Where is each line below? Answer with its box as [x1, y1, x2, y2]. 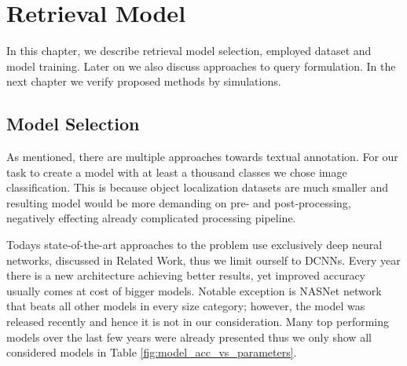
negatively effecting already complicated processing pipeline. [6, 210, 296, 226]
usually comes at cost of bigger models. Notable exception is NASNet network [6, 282, 382, 298]
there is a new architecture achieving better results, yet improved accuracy [6, 267, 366, 284]
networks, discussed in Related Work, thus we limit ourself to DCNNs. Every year [6, 251, 401, 268]
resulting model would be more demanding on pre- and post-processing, [6, 194, 351, 210]
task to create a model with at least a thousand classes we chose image [6, 163, 347, 180]
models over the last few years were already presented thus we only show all [6, 328, 372, 345]
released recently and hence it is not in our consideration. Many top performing [6, 313, 389, 330]
